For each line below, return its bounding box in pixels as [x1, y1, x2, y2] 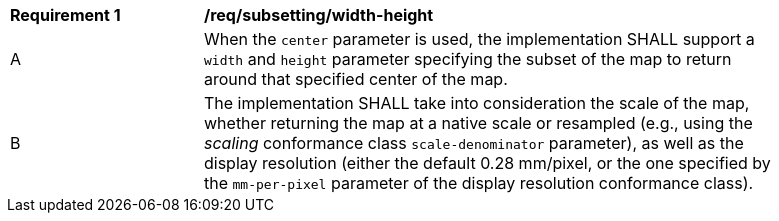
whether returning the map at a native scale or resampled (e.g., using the [204, 113, 753, 133]
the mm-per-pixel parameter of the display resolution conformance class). [204, 173, 754, 193]
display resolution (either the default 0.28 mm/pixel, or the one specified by [204, 153, 771, 173]
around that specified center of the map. [204, 69, 508, 89]
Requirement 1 [10, 5, 121, 25]
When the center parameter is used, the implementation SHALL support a [204, 29, 755, 49]
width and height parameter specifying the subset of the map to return [204, 49, 732, 69]
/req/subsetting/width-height [204, 5, 434, 25]
